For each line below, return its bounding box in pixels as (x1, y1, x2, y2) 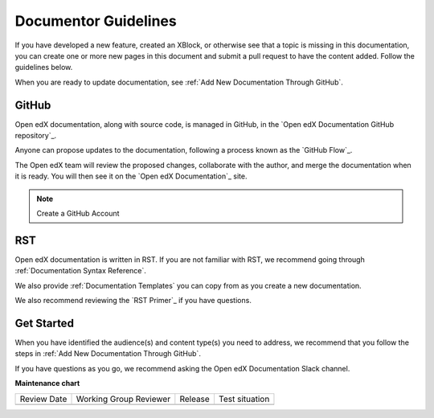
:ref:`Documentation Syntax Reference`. (14, 266, 146, 276)
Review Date (19, 393, 68, 404)
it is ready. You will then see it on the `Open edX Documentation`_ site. (14, 171, 248, 181)
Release (179, 393, 211, 404)
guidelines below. (14, 63, 73, 72)
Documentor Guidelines (14, 12, 177, 30)
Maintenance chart (14, 379, 80, 388)
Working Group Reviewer (76, 393, 171, 404)
